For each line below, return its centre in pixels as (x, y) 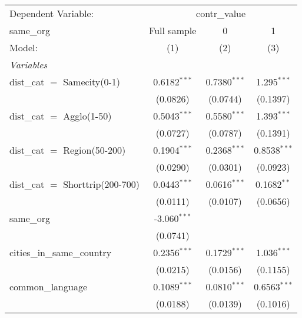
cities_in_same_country (61, 252)
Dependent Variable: (52, 13)
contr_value (221, 13)
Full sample (173, 30)
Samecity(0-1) (92, 82)
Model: (24, 47)
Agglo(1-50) (87, 116)
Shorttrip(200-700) (102, 184)
